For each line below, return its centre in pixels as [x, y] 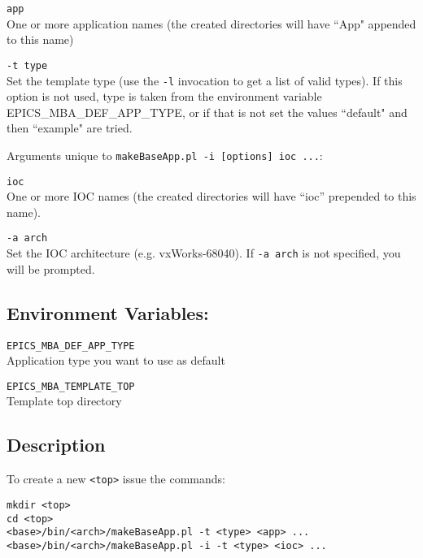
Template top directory [64, 401]
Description [56, 445]
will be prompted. [51, 268]
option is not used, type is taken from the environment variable [164, 96]
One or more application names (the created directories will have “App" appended [211, 23]
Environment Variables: [108, 312]
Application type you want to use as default [116, 360]
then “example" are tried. [70, 128]
